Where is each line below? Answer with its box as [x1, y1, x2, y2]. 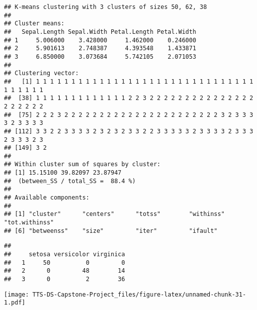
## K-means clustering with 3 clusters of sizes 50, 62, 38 [4, 3, 207, 10]
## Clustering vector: [4, 70, 79, 77]
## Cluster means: [4, 20, 65, 27]
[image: [4, 291, 29, 298]
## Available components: [4, 194, 89, 202]
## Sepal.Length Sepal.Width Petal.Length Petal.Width [4, 28, 196, 35]
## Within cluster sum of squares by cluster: [4, 161, 161, 168]
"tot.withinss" [4, 219, 54, 226]
